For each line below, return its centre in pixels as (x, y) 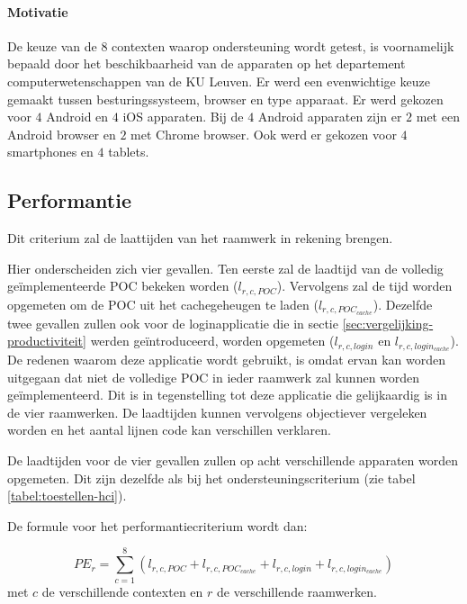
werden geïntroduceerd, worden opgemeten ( (212, 341)
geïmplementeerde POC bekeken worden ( (123, 286)
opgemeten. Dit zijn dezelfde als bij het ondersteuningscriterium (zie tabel (211, 478)
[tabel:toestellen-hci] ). (67, 496)
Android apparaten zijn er (330, 117)
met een (438, 117)
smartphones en (50, 152)
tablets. (129, 152)
